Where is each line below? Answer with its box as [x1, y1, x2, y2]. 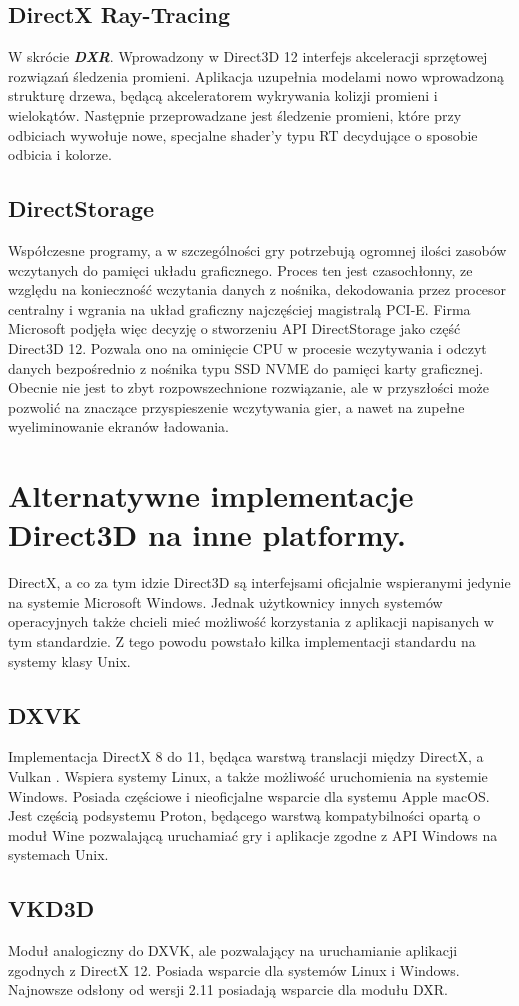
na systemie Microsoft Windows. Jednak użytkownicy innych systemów [8, 591, 443, 612]
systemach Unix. [8, 844, 109, 865]
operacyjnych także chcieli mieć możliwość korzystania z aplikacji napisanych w [8, 611, 494, 632]
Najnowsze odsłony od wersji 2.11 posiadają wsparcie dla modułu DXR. [8, 979, 448, 1000]
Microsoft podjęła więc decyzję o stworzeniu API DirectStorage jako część [8, 318, 461, 339]
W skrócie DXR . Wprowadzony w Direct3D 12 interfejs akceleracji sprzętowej [8, 46, 488, 67]
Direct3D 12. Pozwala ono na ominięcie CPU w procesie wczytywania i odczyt [8, 337, 487, 358]
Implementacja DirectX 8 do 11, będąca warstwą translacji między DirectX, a [8, 746, 484, 767]
